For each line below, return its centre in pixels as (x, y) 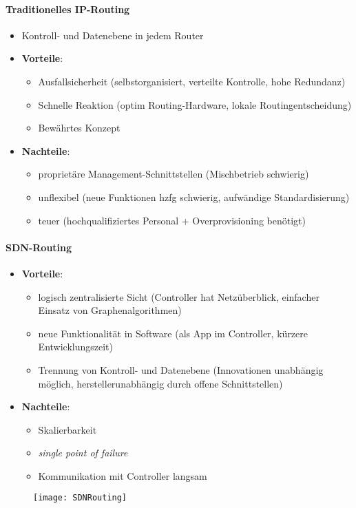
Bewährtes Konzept (79, 128)
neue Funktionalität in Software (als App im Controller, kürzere (173, 333)
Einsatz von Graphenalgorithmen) (110, 310)
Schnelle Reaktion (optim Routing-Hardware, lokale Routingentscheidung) (195, 104)
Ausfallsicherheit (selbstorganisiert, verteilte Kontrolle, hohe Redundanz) (192, 81)
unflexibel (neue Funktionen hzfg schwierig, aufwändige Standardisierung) (194, 197)
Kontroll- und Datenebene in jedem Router (113, 35)
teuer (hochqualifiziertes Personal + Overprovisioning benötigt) (172, 220)
